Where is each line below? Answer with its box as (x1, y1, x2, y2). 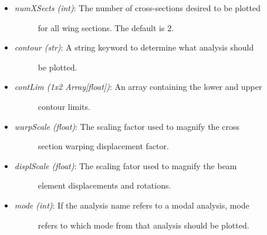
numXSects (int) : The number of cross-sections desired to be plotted (14, 2, 261, 14)
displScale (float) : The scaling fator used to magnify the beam (14, 159, 237, 172)
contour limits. (38, 100, 90, 112)
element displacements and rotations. (38, 179, 171, 192)
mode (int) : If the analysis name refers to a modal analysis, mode (14, 199, 249, 211)
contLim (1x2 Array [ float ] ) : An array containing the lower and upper (14, 80, 262, 93)
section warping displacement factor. (38, 140, 169, 152)
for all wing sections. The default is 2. (38, 21, 174, 33)
